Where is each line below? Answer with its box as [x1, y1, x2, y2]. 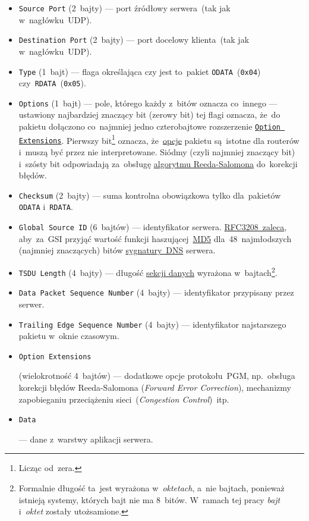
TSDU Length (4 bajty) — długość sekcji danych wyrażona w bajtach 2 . [18, 264, 278, 278]
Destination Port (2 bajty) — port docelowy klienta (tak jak [18, 33, 250, 46]
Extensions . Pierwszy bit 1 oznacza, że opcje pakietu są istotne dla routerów [18, 132, 299, 146]
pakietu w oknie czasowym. [18, 329, 119, 342]
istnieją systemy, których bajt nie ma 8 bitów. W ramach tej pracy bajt [18, 493, 280, 506]
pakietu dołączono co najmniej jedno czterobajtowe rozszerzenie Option [18, 120, 281, 133]
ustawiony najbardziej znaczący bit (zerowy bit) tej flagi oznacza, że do [18, 108, 280, 121]
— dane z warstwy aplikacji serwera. [18, 432, 153, 445]
